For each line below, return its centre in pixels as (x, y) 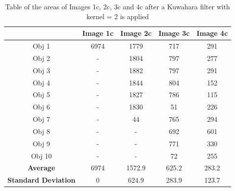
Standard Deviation (41, 180)
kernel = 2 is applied (118, 16)
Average (41, 168)
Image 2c (136, 33)
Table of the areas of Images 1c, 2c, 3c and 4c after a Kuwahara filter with (117, 6)
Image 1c (98, 33)
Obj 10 (41, 155)
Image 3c (174, 33)
